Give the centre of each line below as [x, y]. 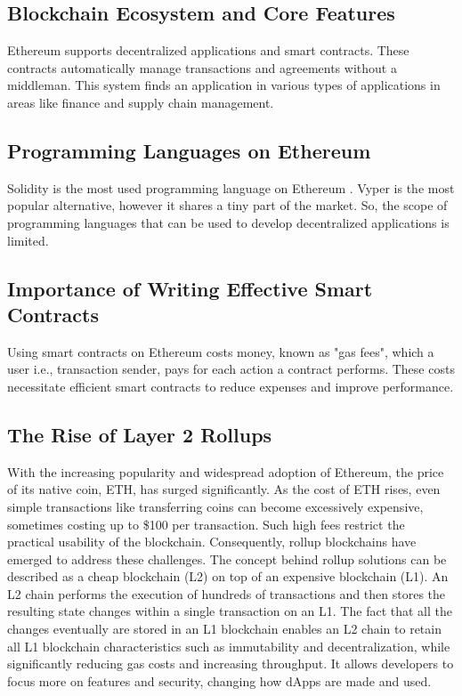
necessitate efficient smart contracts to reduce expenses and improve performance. [231, 386]
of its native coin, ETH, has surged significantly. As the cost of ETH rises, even [224, 489]
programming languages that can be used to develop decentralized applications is [228, 222]
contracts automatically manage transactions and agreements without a [202, 67]
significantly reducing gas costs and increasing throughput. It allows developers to [231, 664]
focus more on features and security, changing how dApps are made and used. [219, 680]
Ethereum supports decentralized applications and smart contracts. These [208, 50]
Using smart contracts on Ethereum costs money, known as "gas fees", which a [221, 351]
